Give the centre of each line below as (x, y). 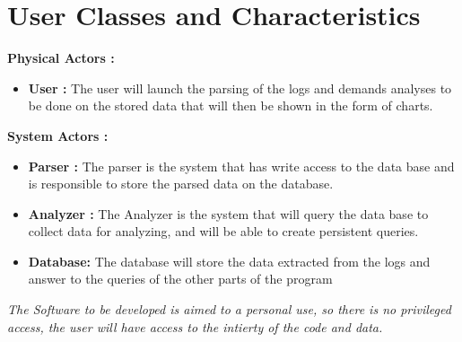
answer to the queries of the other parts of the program (180, 279)
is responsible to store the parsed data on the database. (181, 184)
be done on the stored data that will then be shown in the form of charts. (231, 105)
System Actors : (58, 135)
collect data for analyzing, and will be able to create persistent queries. (223, 231)
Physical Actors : (61, 58)
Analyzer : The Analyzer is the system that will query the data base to (228, 213)
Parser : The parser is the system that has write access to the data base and (241, 166)
